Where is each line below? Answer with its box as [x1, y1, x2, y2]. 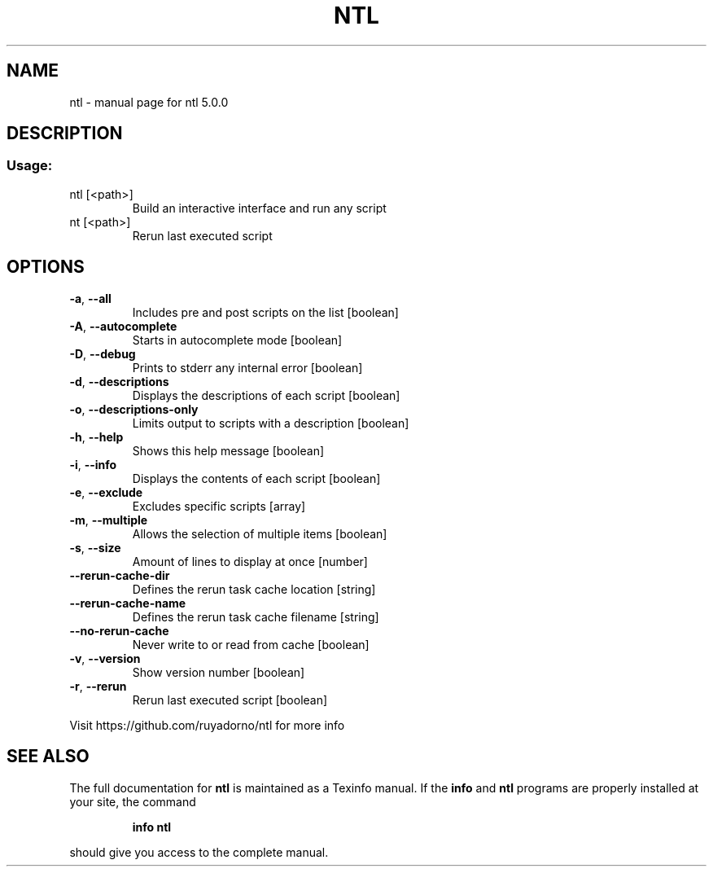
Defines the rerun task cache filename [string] [132, 609, 379, 624]
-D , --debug [69, 346, 136, 361]
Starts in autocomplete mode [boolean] [132, 332, 343, 347]
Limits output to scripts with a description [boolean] [132, 415, 409, 430]
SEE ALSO [7, 746, 90, 767]
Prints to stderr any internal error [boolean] [132, 360, 363, 375]
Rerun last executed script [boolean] [132, 692, 328, 707]
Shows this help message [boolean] [132, 443, 325, 458]
